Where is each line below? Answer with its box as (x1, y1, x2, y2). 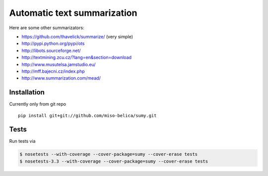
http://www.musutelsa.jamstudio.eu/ (21, 61, 96, 67)
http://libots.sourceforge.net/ (21, 47, 81, 53)
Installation (9, 88, 45, 96)
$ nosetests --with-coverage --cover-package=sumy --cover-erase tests (19, 151, 198, 157)
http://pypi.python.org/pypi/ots (21, 41, 85, 46)
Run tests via (9, 138, 36, 144)
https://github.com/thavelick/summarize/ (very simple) (21, 34, 134, 40)
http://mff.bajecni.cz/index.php (21, 68, 85, 74)
